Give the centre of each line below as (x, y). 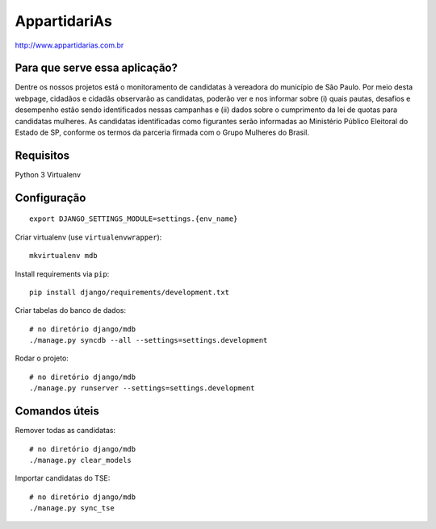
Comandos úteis (57, 411)
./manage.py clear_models (81, 460)
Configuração (50, 198)
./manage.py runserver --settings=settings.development (142, 388)
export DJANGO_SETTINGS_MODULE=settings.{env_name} (134, 219)
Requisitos (42, 155)
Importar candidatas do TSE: (63, 478)
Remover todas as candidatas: (65, 431)
